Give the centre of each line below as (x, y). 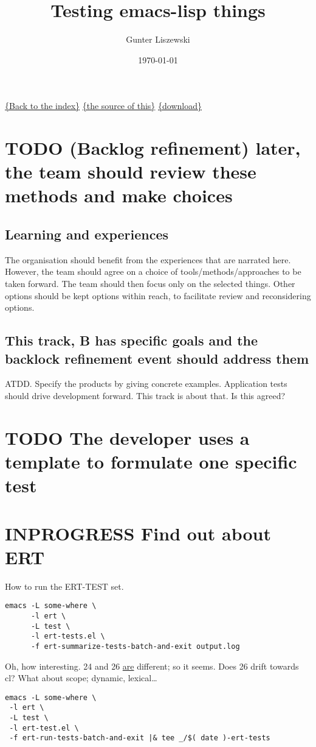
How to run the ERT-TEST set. (64, 586)
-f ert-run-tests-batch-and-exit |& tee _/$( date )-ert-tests (140, 738)
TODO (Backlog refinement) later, (153, 148)
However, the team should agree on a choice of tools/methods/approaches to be (153, 271)
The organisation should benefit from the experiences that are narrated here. (148, 259)
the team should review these (131, 172)
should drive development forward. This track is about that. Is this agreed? (145, 396)
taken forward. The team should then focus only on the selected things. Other (150, 284)
